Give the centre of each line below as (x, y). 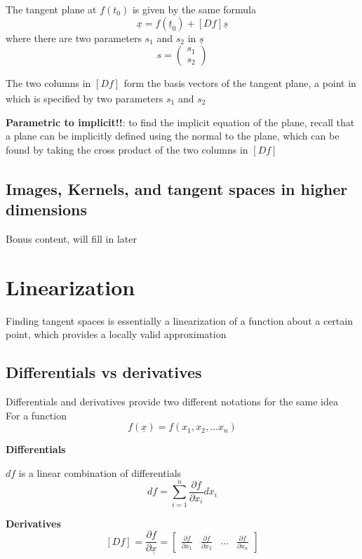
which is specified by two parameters (85, 98)
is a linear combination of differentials (100, 473)
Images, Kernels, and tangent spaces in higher (177, 188)
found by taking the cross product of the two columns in (127, 149)
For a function (36, 415)
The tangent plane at (51, 9)
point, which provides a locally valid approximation (116, 334)
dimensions (46, 209)
